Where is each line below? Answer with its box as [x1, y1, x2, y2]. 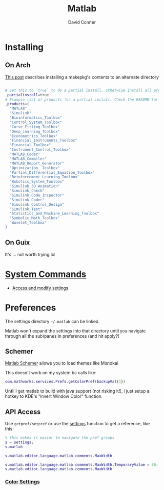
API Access [5, 408, 41, 416]
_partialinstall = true [5, 92, 49, 97]
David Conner [68, 19, 96, 25]
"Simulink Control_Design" [9, 202, 64, 207]
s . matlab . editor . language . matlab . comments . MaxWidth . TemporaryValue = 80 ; [5, 462, 159, 467]
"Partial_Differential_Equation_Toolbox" [9, 170, 95, 175]
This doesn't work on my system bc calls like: [5, 370, 97, 376]
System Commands [5, 269, 86, 280]
